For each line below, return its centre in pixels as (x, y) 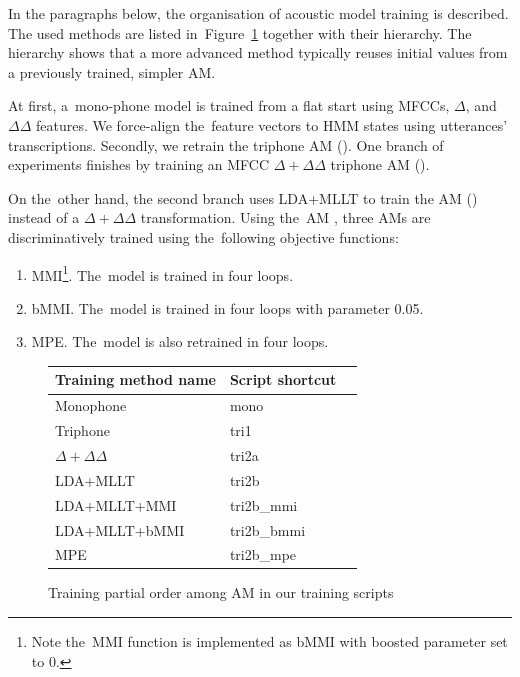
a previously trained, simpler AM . (112, 71)
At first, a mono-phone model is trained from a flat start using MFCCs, (229, 105)
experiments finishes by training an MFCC (139, 164)
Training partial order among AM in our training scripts (221, 592)
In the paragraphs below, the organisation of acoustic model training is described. (258, 13)
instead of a (44, 217)
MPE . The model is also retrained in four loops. (180, 341)
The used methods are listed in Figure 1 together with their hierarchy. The (240, 32)
